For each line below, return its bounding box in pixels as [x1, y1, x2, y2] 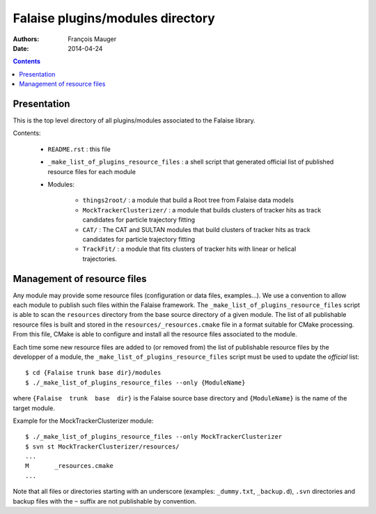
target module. [13, 404, 55, 412]
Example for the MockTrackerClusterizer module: [13, 416, 154, 425]
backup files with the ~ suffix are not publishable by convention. [13, 497, 197, 505]
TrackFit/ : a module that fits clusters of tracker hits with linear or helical [82, 244, 297, 254]
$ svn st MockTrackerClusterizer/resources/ [25, 442, 180, 451]
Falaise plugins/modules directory [13, 10, 215, 26]
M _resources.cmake [25, 462, 114, 470]
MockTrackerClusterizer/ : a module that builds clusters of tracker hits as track [82, 205, 322, 214]
